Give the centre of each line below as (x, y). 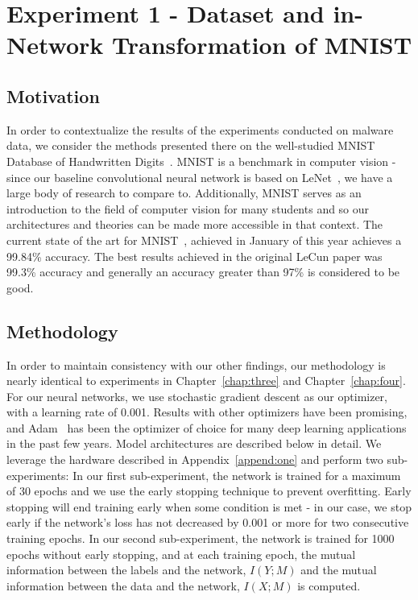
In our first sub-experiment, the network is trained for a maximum (237, 475)
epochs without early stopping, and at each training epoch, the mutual (181, 554)
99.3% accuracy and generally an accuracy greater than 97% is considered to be (203, 272)
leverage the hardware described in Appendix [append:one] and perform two (195, 459)
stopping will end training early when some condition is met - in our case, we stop (209, 506)
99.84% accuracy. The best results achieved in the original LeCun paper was (195, 256)
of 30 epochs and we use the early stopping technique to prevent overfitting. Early (209, 491)
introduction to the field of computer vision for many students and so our (188, 208)
